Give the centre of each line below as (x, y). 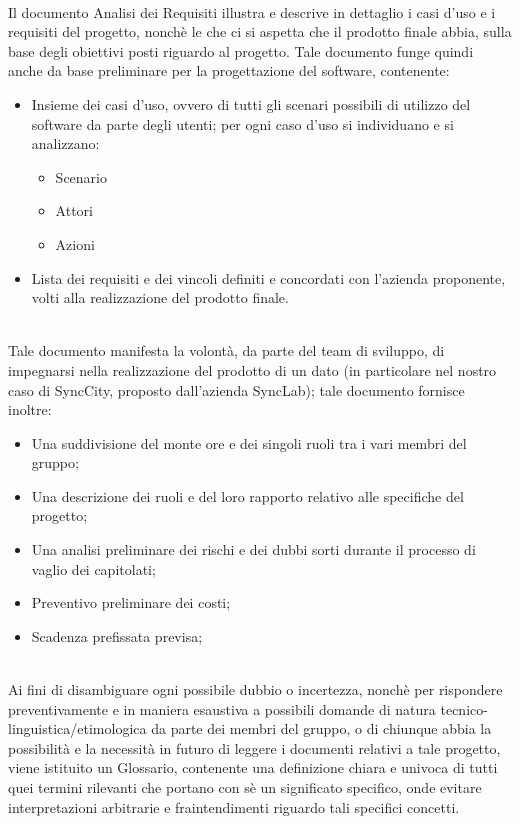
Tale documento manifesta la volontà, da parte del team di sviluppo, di (226, 350)
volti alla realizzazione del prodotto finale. (160, 297)
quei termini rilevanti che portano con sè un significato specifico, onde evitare (245, 787)
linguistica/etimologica (77, 728)
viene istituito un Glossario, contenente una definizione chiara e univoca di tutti (253, 767)
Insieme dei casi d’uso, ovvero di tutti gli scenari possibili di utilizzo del (251, 103)
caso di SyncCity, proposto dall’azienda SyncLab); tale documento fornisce (236, 389)
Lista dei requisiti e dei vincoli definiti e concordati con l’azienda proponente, (268, 277)
